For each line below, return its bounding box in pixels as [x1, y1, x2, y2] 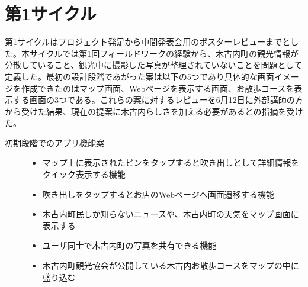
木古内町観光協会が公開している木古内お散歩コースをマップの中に [42, 259, 299, 272]
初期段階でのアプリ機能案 [5, 136, 104, 149]
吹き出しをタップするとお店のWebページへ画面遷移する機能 [42, 188, 274, 200]
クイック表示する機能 [42, 168, 126, 180]
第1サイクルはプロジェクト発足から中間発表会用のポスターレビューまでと [5, 36, 291, 48]
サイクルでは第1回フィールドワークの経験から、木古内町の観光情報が [29, 47, 299, 59]
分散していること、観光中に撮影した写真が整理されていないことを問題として [5, 59, 303, 71]
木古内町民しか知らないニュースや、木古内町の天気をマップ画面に [42, 208, 299, 220]
